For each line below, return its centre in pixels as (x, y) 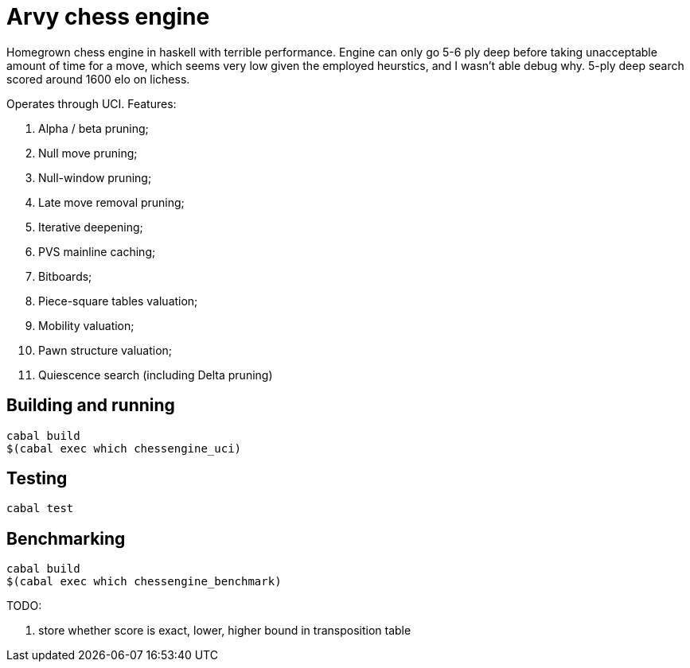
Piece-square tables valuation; (118, 301)
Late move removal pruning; (111, 202)
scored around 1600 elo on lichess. (98, 79)
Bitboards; (65, 276)
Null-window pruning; (95, 177)
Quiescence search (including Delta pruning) (156, 375)
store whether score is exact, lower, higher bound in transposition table (225, 631)
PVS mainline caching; (97, 251)
